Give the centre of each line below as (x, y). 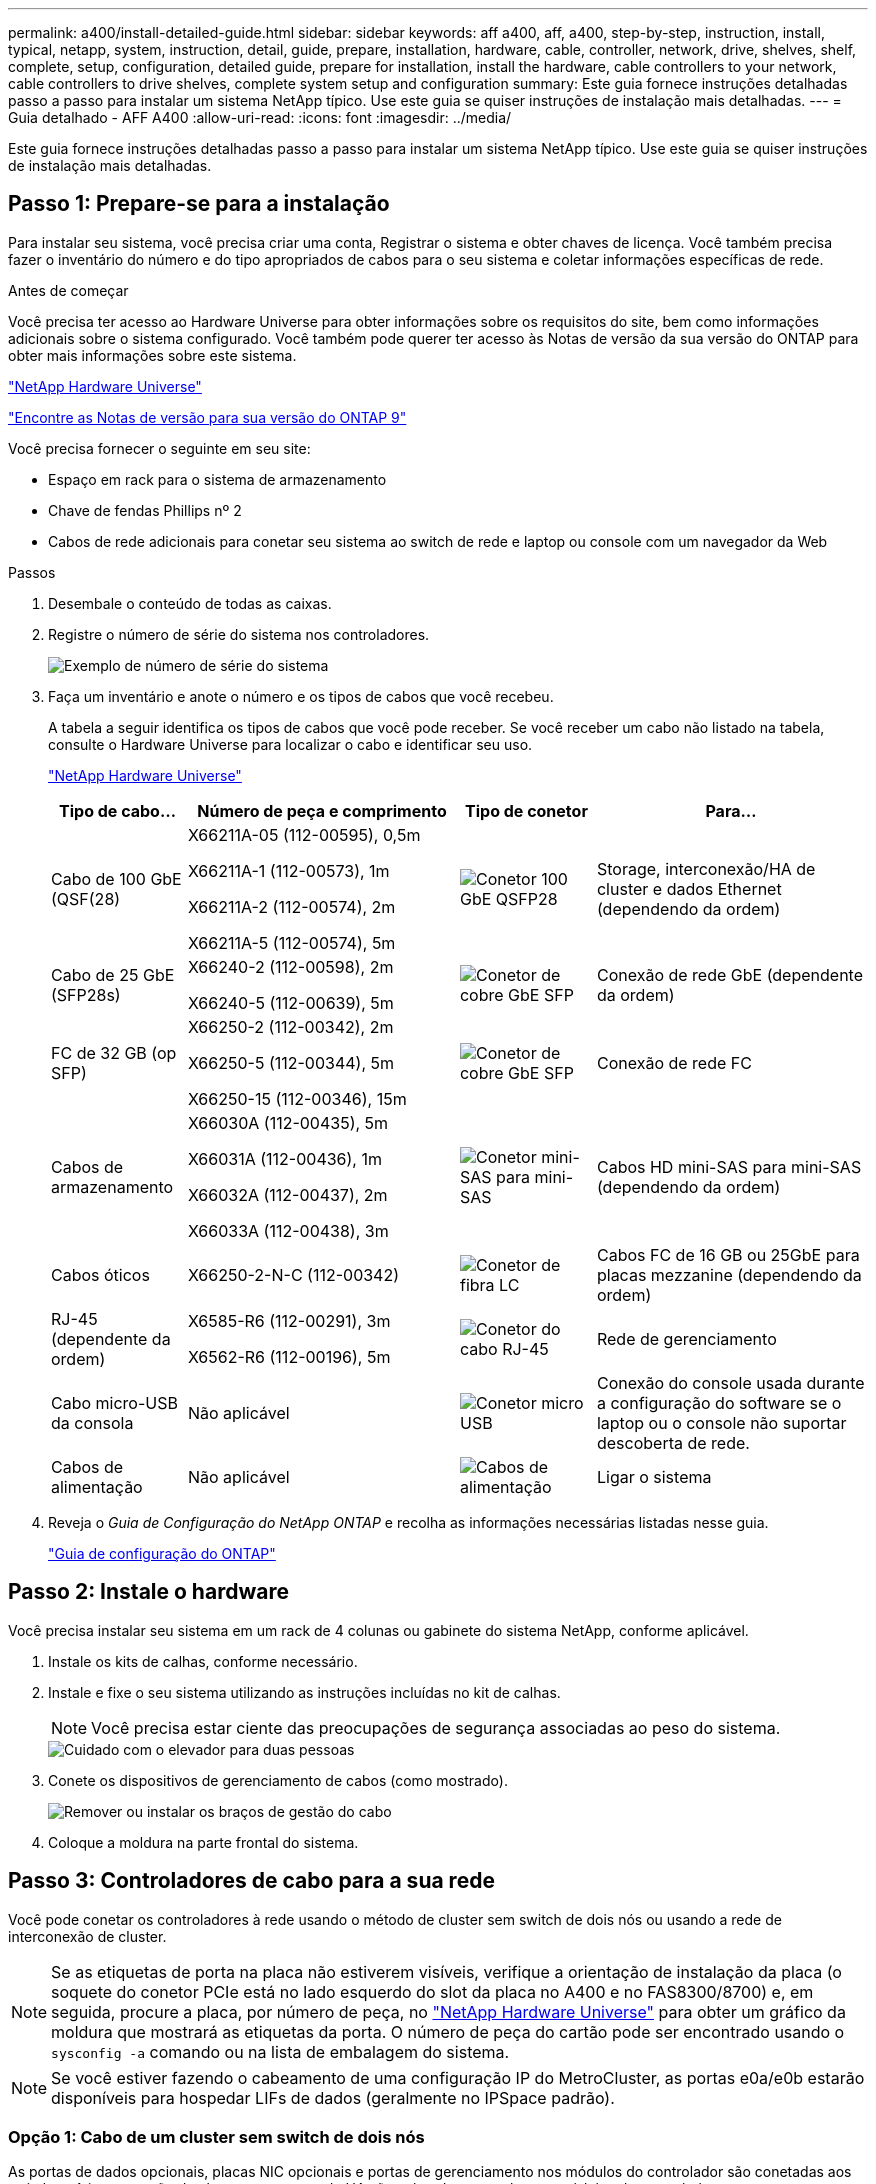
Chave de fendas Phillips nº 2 (145, 510)
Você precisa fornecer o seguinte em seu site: (159, 448)
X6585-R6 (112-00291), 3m (289, 1320)
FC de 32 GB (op (114, 1052)
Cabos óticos (100, 1274)
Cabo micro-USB (114, 1402)
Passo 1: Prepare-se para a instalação (199, 204)
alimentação (97, 1486)
